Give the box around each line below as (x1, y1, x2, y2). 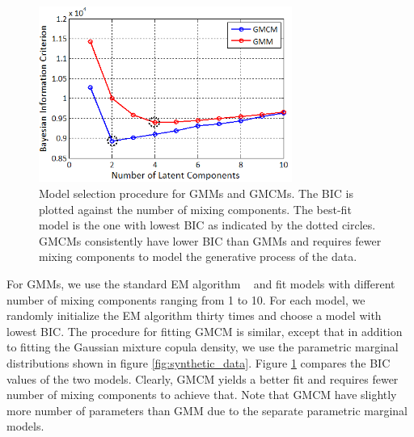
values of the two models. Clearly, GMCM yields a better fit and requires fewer (6, 370, 399, 387)
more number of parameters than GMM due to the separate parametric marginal (6, 401, 408, 418)
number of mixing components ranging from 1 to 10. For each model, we (6, 291, 365, 308)
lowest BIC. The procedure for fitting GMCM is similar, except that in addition (6, 322, 403, 339)
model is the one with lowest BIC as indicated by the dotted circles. (39, 216, 376, 233)
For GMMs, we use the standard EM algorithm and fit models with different (6, 275, 395, 292)
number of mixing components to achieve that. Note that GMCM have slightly (6, 386, 397, 403)
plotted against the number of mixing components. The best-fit (39, 200, 352, 217)
